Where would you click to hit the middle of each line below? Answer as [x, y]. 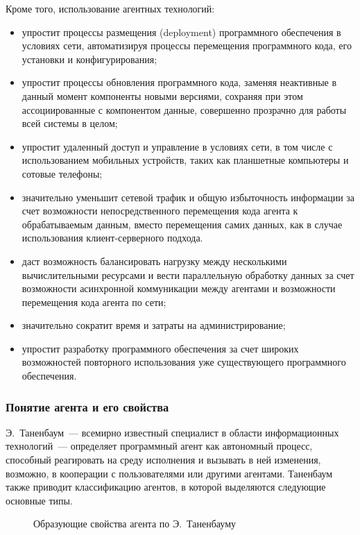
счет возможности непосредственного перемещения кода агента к [160, 211]
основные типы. [39, 500]
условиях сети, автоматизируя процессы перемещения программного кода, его [187, 45]
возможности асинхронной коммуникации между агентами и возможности [179, 288]
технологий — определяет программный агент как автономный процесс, [159, 446]
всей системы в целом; [70, 123]
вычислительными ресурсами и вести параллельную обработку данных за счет [188, 274]
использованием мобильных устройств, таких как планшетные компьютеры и [185, 160]
